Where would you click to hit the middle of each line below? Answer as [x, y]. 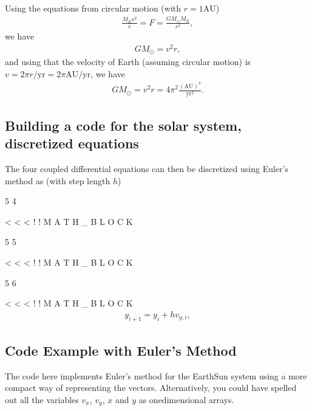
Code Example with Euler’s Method [121, 350]
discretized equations [72, 143]
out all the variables [42, 399]
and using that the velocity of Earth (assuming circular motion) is [128, 62]
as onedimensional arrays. [186, 399]
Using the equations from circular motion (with [93, 8]
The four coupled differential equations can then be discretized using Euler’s [147, 169]
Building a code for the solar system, [123, 125]
